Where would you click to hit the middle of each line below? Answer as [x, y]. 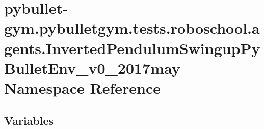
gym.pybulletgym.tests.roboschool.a [132, 28]
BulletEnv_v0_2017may [92, 68]
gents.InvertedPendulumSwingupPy [132, 48]
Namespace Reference [82, 87]
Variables [29, 120]
